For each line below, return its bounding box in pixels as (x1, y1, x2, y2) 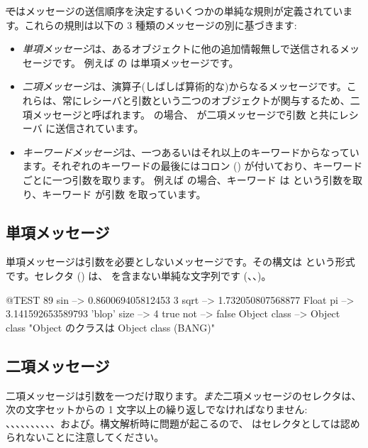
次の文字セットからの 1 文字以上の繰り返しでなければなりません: (6, 402, 308, 417)
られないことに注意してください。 (6, 430, 165, 444)
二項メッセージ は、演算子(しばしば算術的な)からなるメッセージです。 (22, 79, 347, 94)
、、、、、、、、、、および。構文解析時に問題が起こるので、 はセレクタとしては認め (6, 415, 360, 430)
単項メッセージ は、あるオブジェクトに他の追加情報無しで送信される (22, 41, 340, 56)
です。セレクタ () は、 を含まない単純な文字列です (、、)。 (6, 268, 272, 283)
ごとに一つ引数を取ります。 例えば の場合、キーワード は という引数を (22, 172, 353, 187)
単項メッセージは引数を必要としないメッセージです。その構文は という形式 (6, 254, 355, 269)
